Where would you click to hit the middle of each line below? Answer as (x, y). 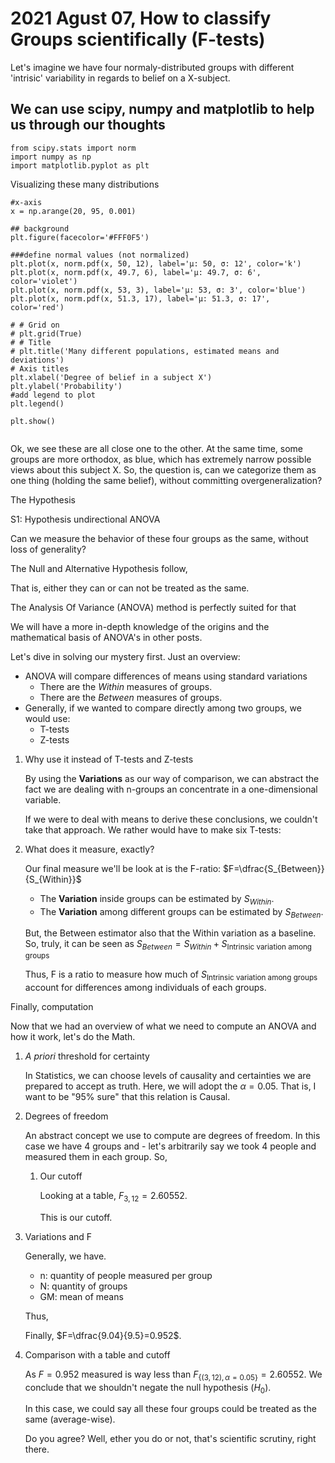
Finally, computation (52, 1006)
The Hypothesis (43, 499)
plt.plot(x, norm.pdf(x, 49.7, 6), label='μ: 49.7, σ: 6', (136, 272)
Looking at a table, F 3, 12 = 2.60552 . (113, 1196)
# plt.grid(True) (46, 333)
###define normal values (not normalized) (100, 255)
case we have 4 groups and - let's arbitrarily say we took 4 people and (170, 1146)
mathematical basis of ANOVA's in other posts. (106, 637)
